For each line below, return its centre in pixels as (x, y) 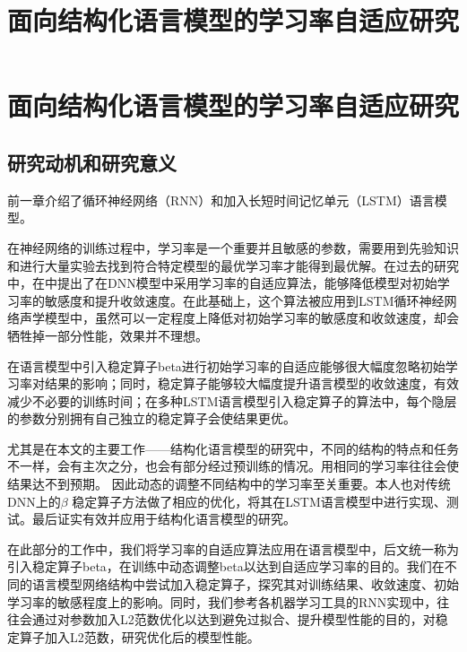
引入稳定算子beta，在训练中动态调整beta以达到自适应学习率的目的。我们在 (226, 566)
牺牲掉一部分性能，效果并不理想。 (108, 335)
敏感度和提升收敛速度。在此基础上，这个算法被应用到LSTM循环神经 (244, 300)
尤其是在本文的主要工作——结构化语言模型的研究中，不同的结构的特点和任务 (233, 448)
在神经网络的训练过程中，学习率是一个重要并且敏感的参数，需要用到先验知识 (233, 247)
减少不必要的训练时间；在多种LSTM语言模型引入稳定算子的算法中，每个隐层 (232, 400)
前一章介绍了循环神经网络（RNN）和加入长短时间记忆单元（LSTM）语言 (221, 200)
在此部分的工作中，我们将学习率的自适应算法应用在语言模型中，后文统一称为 (233, 548)
